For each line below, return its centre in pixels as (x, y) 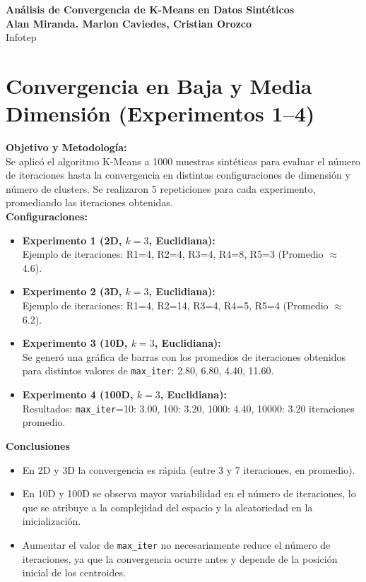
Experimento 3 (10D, (75, 343)
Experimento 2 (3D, (72, 291)
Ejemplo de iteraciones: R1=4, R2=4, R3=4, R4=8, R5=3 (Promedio (173, 254)
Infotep (21, 37)
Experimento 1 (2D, (72, 240)
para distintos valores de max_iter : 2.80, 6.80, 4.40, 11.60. (148, 370)
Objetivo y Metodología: (66, 147)
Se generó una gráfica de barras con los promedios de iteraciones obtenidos (184, 356)
